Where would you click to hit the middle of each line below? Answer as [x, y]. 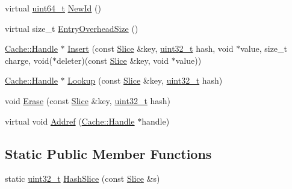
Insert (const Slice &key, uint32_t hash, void [151, 48]
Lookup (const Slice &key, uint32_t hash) [145, 80]
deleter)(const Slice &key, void [113, 60]
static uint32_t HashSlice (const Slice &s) [82, 178]
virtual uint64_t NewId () [53, 8]
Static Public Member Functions [108, 153]
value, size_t [264, 48]
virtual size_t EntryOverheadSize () [72, 28]
